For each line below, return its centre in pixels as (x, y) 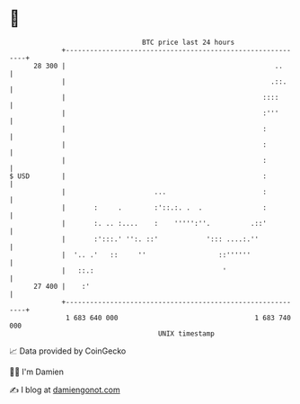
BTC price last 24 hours (189, 42)
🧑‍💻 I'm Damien (37, 372)
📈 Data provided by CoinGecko (68, 351)
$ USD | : (138, 176)
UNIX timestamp (186, 333)
